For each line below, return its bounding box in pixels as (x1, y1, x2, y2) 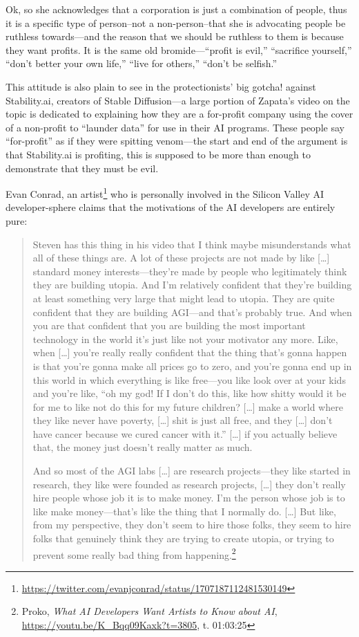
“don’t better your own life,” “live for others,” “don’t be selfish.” (6, 56, 278, 71)
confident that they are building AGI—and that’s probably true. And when (32, 304, 352, 319)
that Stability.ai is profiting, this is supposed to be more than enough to (6, 147, 311, 161)
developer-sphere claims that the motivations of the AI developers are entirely (6, 200, 336, 214)
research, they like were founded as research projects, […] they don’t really (32, 477, 346, 491)
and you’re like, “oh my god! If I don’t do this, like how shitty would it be (32, 386, 347, 400)
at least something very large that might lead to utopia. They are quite (32, 290, 335, 305)
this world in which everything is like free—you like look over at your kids (32, 372, 346, 387)
